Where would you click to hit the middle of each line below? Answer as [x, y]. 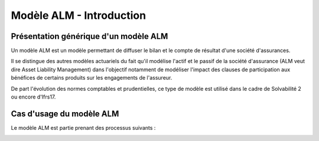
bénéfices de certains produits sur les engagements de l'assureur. [92, 78]
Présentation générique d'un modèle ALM [89, 36]
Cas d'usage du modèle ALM [65, 114]
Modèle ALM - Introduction [79, 15]
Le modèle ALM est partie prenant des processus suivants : [83, 127]
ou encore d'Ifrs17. [33, 97]
